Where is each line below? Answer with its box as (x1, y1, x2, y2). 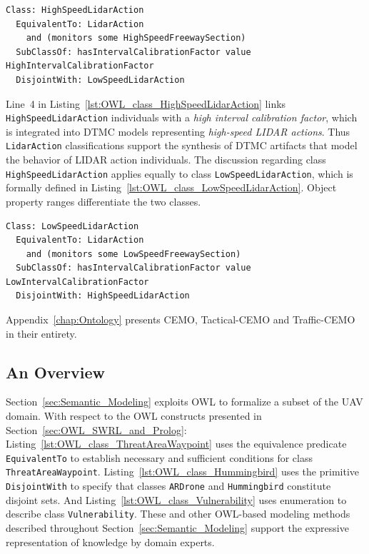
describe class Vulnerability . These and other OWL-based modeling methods (6, 506, 350, 521)
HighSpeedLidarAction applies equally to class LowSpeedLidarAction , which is (6, 166, 353, 181)
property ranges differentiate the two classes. (6, 193, 201, 208)
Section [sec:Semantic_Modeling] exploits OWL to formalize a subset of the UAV (6, 394, 363, 409)
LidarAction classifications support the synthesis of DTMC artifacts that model (6, 138, 358, 153)
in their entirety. (6, 326, 77, 341)
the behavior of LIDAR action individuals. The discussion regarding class (6, 152, 326, 167)
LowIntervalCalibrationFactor (6, 276, 149, 287)
